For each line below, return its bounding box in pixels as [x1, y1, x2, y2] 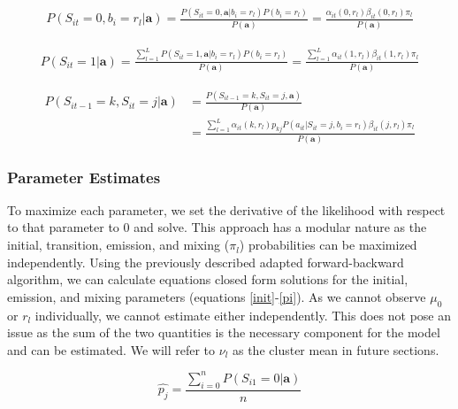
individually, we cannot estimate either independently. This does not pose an [34, 305, 452, 324]
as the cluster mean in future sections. [232, 340, 439, 359]
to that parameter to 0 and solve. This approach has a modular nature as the [7, 218, 427, 236]
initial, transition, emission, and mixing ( [7, 235, 230, 254]
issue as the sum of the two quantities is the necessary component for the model [7, 323, 440, 342]
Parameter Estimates [7, 166, 161, 188]
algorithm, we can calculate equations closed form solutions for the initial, [7, 270, 408, 289]
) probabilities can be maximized [239, 235, 417, 254]
